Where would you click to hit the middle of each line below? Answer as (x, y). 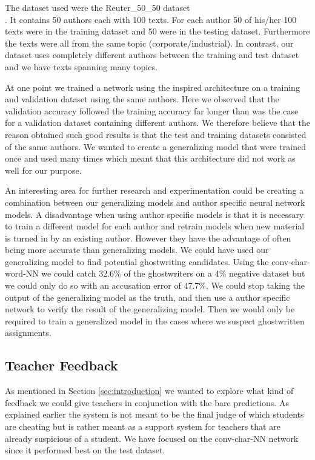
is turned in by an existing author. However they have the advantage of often (148, 238)
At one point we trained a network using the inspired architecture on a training (152, 87)
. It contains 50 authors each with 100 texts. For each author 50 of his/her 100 (151, 19)
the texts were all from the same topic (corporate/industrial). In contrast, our (149, 43)
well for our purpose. (43, 170)
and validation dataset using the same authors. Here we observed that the (142, 99)
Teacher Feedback (61, 365)
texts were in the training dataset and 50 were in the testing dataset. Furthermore (157, 31)
